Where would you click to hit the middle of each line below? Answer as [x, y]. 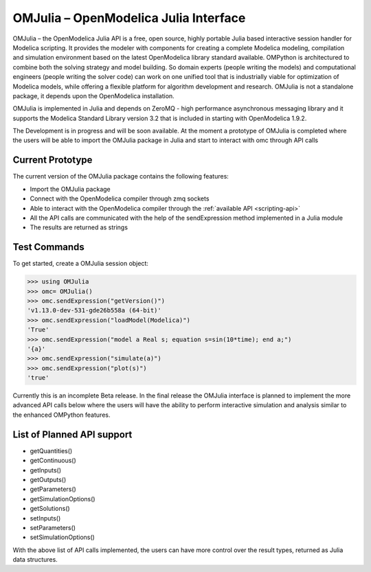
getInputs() [46, 470]
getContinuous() [53, 461]
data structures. [35, 560]
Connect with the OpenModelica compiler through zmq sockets [120, 198]
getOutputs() [48, 479]
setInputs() [45, 518]
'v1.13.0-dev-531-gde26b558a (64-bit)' [94, 310]
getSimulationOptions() [63, 499]
